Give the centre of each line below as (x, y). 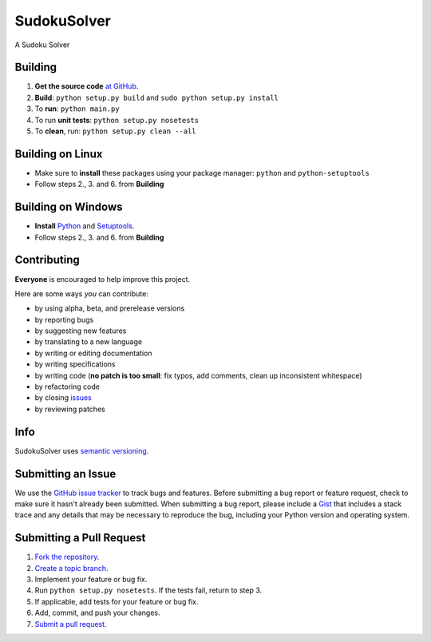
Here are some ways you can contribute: (82, 293)
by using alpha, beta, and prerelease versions (110, 308)
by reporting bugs (64, 319)
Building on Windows (69, 207)
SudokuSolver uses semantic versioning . (82, 450)
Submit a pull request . (71, 624)
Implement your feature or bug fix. (91, 580)
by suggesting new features (81, 331)
